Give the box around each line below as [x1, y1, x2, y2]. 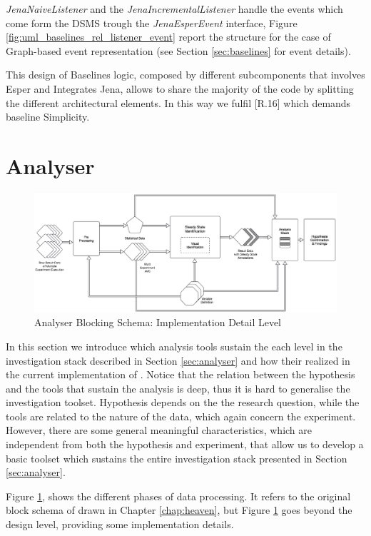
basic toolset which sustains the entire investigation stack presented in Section [6, 450, 347, 465]
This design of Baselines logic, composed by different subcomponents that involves [6, 67, 365, 82]
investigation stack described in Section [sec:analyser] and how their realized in [6, 353, 350, 368]
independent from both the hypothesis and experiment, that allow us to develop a [6, 437, 364, 452]
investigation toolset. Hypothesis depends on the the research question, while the [6, 395, 360, 410]
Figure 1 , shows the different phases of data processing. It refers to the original [6, 488, 351, 503]
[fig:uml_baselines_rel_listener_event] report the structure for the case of [6, 29, 331, 44]
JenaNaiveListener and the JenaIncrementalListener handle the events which [6, 1, 343, 16]
